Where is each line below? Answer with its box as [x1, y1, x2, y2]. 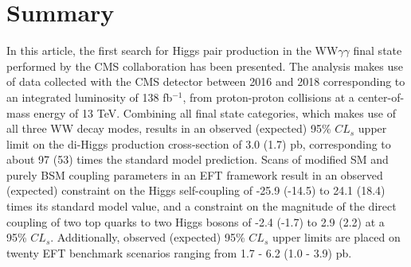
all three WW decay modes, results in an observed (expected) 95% [6, 120, 331, 137]
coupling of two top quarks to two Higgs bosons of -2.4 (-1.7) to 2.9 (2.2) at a [6, 213, 385, 230]
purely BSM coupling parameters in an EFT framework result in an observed [6, 166, 383, 183]
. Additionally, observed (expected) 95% [50, 229, 245, 246]
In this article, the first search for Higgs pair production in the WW [6, 42, 339, 59]
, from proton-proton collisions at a [182, 88, 354, 105]
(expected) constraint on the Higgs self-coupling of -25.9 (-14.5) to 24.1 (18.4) [6, 182, 386, 199]
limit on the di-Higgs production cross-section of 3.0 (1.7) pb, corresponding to [6, 135, 391, 152]
